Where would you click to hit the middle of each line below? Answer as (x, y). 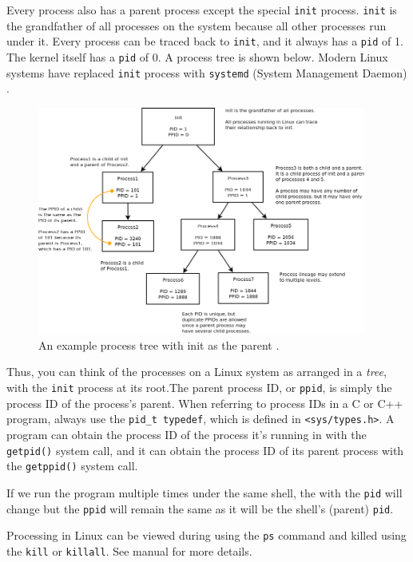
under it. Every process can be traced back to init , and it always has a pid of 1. (205, 41)
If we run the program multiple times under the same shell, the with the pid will (205, 492)
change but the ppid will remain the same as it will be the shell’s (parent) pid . (200, 508)
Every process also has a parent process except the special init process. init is (202, 10)
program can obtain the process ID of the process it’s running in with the (187, 434)
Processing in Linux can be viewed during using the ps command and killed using (206, 535)
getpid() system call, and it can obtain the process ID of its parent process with (205, 450)
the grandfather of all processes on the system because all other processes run (197, 25)
